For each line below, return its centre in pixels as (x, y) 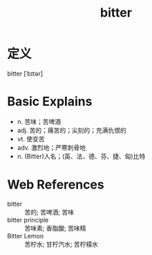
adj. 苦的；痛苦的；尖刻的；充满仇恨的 (72, 130)
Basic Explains (50, 102)
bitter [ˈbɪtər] (25, 73)
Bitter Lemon (25, 236)
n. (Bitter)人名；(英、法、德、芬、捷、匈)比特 (81, 156)
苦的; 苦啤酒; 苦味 (49, 212)
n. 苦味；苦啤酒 (39, 121)
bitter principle (28, 220)
